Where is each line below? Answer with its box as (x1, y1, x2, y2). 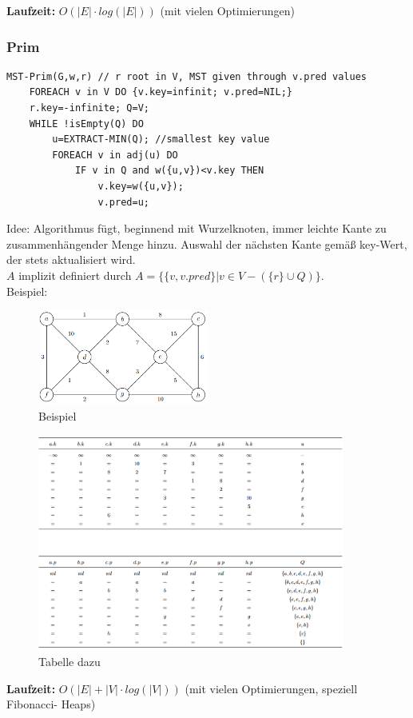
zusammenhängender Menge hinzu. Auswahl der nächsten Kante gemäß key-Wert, (6, 235, 407, 252)
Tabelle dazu (38, 652, 101, 669)
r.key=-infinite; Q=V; (29, 102, 149, 114)
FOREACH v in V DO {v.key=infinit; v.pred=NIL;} (29, 86, 292, 98)
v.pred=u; (97, 196, 149, 208)
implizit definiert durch (18, 266, 132, 283)
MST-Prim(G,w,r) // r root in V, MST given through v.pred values (6, 70, 367, 82)
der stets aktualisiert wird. (6, 251, 136, 268)
